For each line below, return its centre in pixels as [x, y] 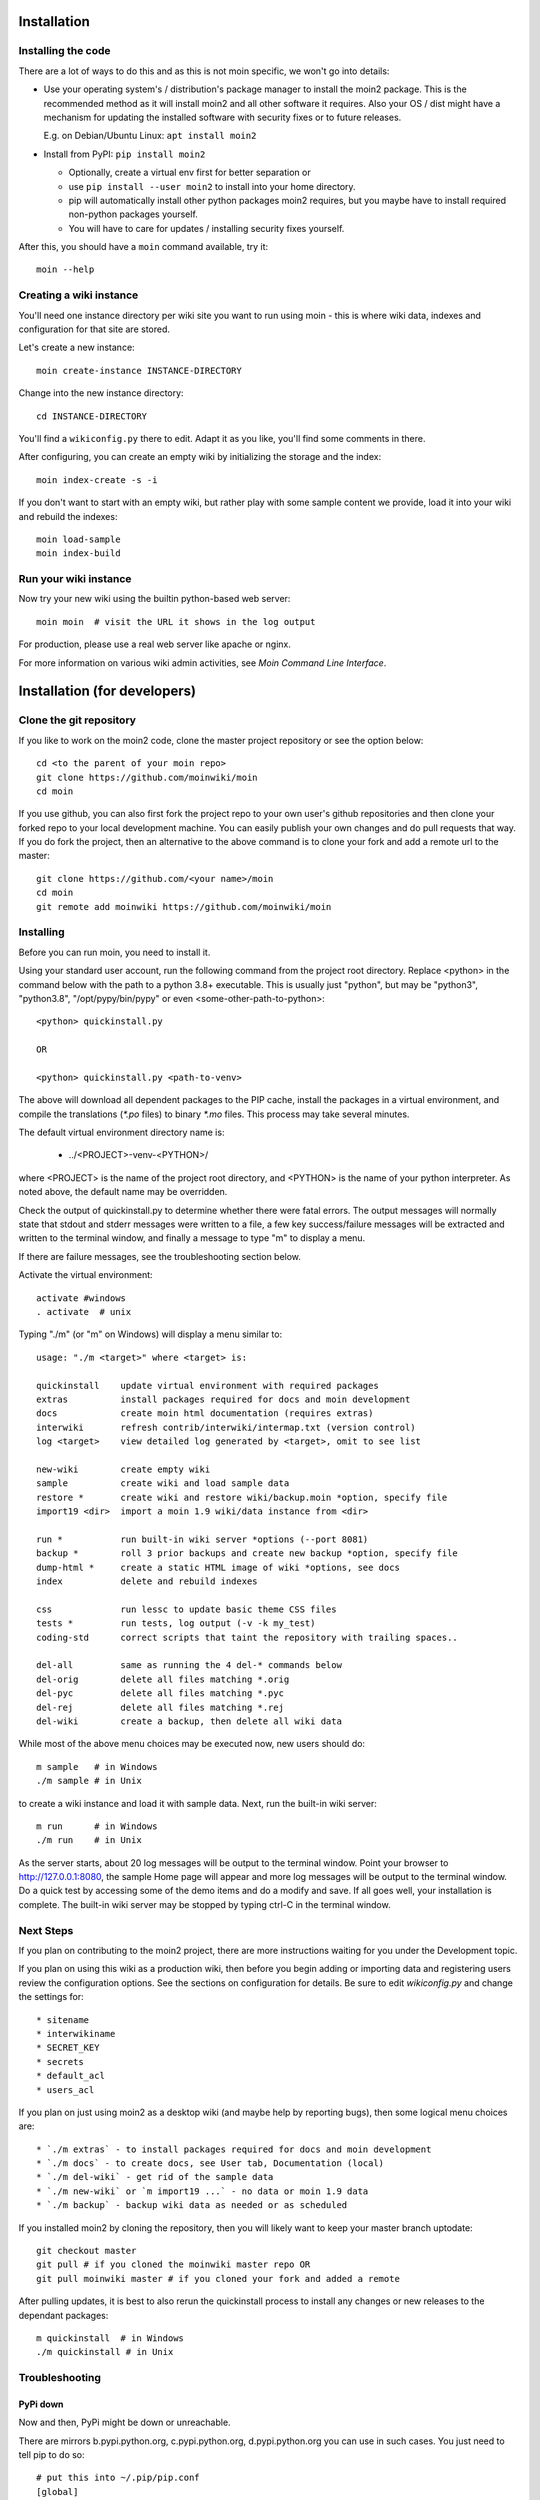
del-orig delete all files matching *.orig [163, 1679]
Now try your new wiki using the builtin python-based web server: [154, 599]
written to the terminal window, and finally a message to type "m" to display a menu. [192, 1238]
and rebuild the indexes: [68, 516]
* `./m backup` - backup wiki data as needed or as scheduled [192, 2205]
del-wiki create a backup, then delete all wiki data [189, 1721]
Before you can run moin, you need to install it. [114, 952]
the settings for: [51, 1997]
